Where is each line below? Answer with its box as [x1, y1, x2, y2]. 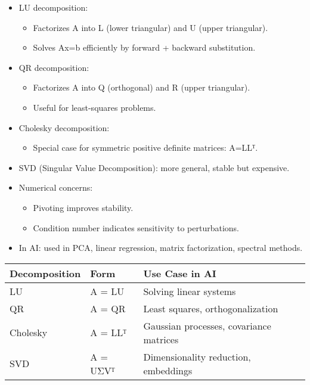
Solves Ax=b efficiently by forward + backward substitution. [33, 41, 256, 54]
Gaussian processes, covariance [143, 318, 271, 333]
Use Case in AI [143, 266, 216, 280]
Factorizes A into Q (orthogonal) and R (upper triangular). [33, 81, 250, 94]
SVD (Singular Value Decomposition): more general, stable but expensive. [18, 161, 290, 173]
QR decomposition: [18, 61, 89, 73]
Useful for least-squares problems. [33, 101, 156, 113]
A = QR [90, 301, 126, 315]
